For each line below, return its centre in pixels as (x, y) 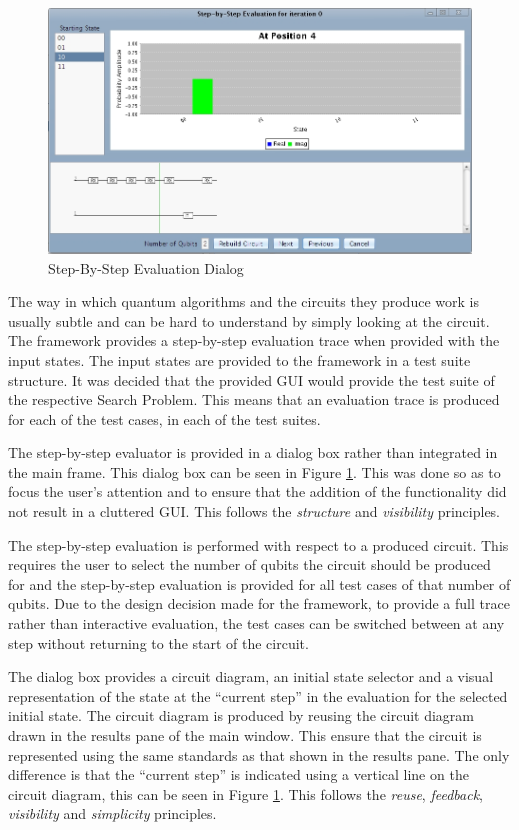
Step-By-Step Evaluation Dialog (146, 267)
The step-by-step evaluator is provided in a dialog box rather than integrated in (253, 452)
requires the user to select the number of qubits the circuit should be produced (249, 564)
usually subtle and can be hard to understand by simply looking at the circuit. (249, 320)
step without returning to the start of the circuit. (158, 642)
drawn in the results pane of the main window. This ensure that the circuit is (245, 735)
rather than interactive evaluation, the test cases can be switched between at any (256, 623)
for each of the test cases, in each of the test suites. (164, 418)
